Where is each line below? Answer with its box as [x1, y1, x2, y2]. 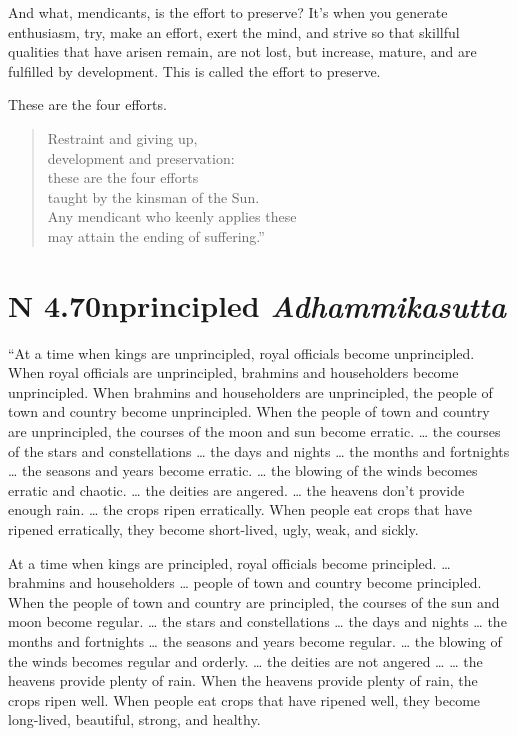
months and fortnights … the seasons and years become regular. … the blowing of [8, 630, 502, 651]
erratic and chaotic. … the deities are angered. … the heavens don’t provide [8, 479, 465, 500]
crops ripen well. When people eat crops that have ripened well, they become [8, 689, 481, 710]
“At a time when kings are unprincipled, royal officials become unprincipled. [8, 342, 475, 363]
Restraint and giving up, [47, 127, 198, 148]
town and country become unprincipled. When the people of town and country [8, 401, 490, 422]
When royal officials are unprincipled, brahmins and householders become [8, 362, 459, 383]
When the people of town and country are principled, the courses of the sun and [8, 591, 500, 612]
